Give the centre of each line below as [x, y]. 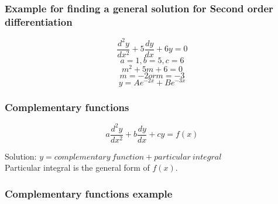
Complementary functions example [89, 193]
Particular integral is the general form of [77, 167]
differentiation [39, 21]
